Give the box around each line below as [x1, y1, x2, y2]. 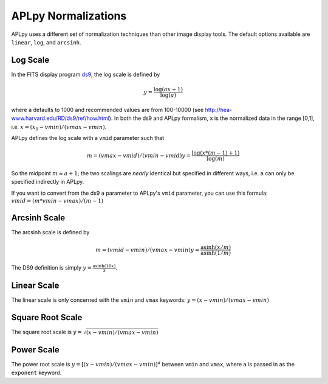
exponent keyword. [11, 369, 62, 377]
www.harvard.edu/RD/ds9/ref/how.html [11, 114, 109, 122]
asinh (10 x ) [92, 263, 116, 269]
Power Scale [11, 344, 60, 355]
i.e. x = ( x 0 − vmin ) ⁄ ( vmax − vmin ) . [11, 123, 107, 132]
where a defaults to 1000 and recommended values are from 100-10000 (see [11, 106, 204, 113]
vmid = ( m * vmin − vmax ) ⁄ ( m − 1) [11, 198, 104, 204]
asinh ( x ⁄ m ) [200, 244, 231, 251]
